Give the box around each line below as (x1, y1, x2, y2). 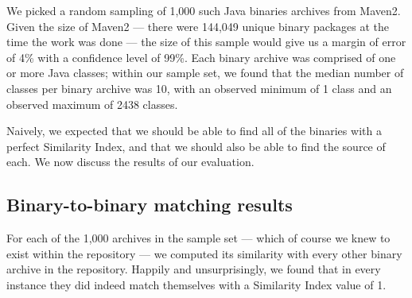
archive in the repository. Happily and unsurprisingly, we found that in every (6, 261, 381, 277)
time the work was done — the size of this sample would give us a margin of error (6, 33, 406, 50)
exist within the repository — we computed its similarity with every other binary (6, 245, 402, 261)
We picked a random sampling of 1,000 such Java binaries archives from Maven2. (6, 2, 401, 18)
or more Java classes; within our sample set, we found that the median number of (6, 64, 404, 81)
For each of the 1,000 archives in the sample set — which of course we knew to (6, 230, 391, 246)
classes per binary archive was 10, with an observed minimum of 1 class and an (6, 79, 392, 96)
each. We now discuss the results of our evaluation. (6, 153, 255, 170)
